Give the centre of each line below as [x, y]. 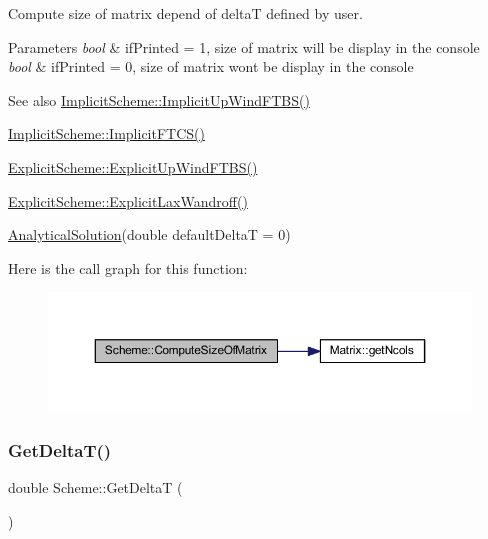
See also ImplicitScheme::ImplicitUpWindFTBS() [159, 99]
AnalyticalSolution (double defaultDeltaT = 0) [149, 234]
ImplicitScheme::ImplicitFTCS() [106, 133]
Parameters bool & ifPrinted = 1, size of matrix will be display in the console [244, 46]
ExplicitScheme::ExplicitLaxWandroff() [128, 200]
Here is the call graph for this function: [128, 267]
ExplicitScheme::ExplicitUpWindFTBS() [133, 166]
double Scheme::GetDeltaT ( [95, 486]
